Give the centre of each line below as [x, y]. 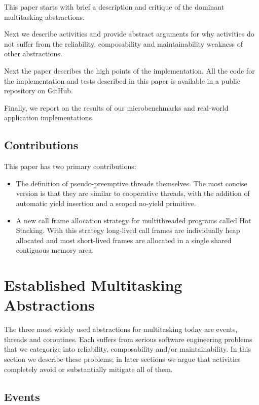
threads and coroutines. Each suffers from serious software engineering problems [128, 339]
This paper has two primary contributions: [70, 166]
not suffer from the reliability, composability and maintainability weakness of [124, 43]
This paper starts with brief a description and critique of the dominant [114, 7]
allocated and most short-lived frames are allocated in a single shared [124, 240]
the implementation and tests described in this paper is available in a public [122, 80]
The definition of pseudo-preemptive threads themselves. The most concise [132, 183]
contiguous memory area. [55, 250]
